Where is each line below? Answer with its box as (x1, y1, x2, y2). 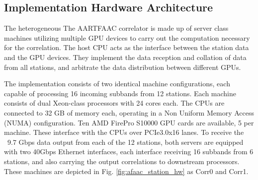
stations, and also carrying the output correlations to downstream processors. (4, 156, 240, 166)
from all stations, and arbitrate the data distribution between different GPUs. (4, 61, 241, 72)
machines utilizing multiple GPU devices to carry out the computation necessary (4, 32, 250, 43)
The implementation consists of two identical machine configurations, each (4, 78, 230, 89)
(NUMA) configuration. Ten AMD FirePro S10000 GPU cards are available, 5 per (4, 117, 254, 127)
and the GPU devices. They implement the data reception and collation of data (4, 52, 247, 62)
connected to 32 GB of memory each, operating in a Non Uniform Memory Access (4, 107, 254, 118)
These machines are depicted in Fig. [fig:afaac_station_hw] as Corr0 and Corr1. (4, 166, 249, 176)
